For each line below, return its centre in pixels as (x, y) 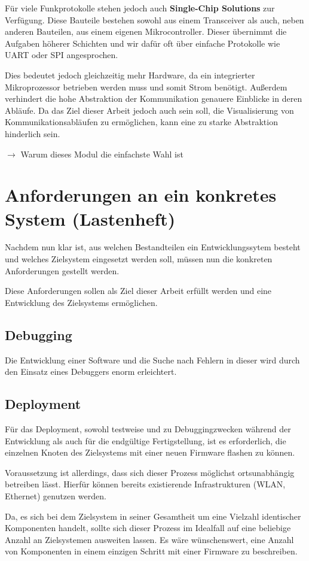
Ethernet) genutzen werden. (56, 495)
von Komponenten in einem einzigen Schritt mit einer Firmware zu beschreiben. (151, 551)
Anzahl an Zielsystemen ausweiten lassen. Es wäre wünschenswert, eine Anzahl (149, 539)
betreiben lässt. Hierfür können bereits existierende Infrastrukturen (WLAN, (145, 484)
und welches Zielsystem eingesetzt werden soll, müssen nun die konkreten (139, 259)
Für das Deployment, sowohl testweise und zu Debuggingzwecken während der (148, 429)
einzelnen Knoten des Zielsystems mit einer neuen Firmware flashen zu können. (150, 452)
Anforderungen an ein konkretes (141, 195)
